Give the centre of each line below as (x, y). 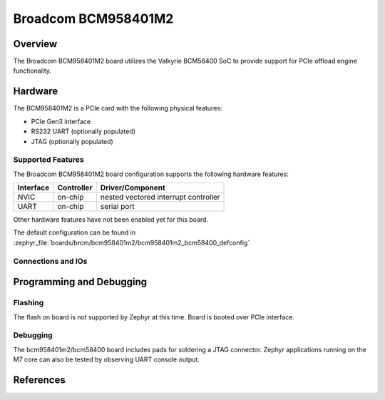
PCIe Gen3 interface (61, 121)
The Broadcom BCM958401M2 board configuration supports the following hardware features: (151, 174)
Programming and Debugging (80, 282)
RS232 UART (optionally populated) (83, 131)
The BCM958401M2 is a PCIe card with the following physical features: (118, 108)
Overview (35, 44)
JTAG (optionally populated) (72, 141)
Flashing (29, 303)
